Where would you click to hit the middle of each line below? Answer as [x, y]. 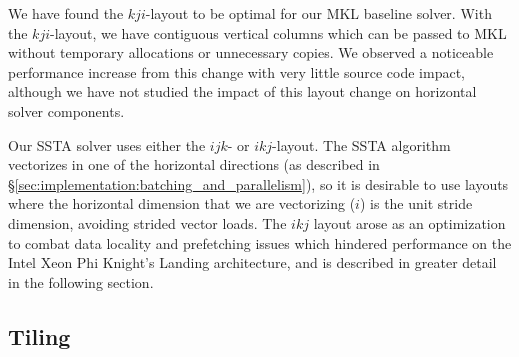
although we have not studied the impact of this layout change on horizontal [242, 91]
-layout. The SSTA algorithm [361, 144]
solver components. [66, 110]
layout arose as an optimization [409, 222]
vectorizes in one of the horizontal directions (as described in [194, 164]
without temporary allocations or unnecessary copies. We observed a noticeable [251, 52]
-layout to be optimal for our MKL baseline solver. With [318, 13]
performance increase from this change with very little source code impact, [236, 71]
